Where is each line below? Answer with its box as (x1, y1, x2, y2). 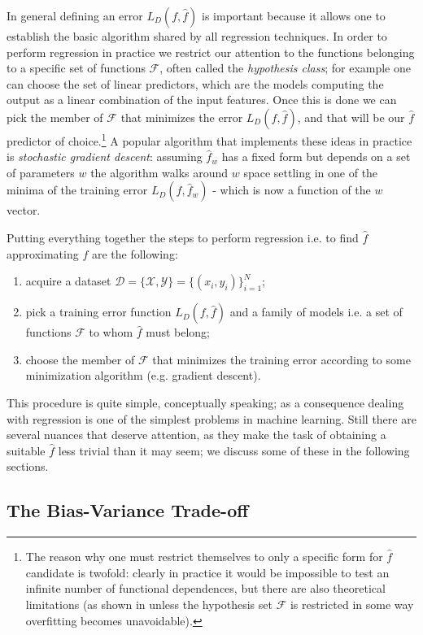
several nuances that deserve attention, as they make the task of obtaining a (7, 426, 386, 443)
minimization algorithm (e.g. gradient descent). (25, 367, 261, 384)
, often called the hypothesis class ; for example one (159, 59, 411, 76)
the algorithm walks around (90, 163, 229, 180)
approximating (7, 245, 79, 262)
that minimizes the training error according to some (152, 350, 411, 368)
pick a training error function (25, 303, 172, 320)
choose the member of (25, 350, 135, 368)
